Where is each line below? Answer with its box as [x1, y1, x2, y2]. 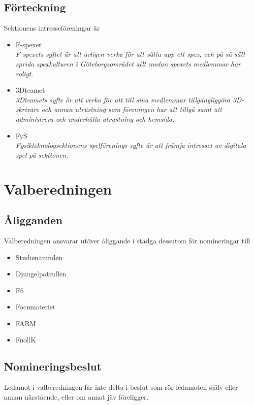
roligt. [15, 68, 33, 78]
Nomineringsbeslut [4, 359, 102, 374]
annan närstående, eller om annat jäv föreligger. [4, 391, 149, 402]
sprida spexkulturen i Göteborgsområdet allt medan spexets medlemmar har [15, 58, 241, 68]
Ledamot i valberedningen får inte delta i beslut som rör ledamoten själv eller [4, 382, 238, 392]
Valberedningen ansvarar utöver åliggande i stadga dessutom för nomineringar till [4, 235, 250, 245]
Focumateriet [15, 302, 56, 312]
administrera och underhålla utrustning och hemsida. [15, 113, 175, 124]
